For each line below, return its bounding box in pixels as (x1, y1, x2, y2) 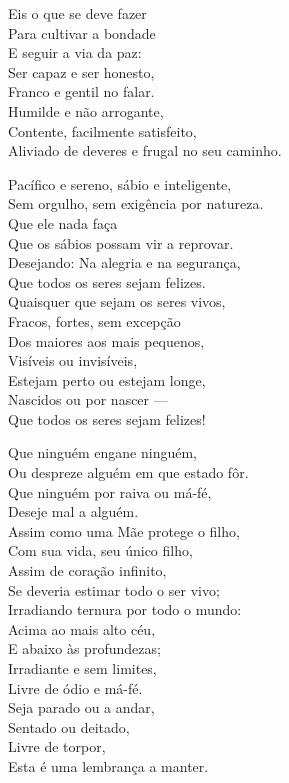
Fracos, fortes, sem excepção (8, 310, 181, 331)
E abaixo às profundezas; (8, 638, 161, 659)
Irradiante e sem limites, (8, 658, 157, 678)
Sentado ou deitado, (8, 716, 130, 737)
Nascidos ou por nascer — (8, 389, 168, 410)
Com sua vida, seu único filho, (8, 540, 193, 561)
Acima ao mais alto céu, (8, 618, 156, 639)
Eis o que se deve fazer (8, 3, 147, 23)
